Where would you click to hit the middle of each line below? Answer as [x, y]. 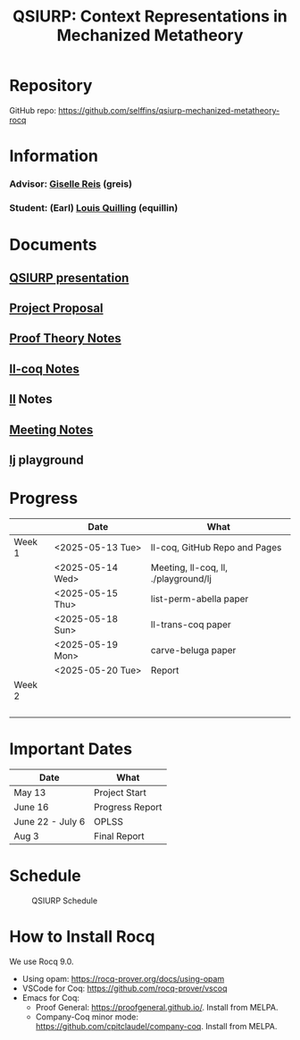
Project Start [120, 793]
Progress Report [128, 807]
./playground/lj [181, 578]
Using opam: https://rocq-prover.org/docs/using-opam [123, 978]
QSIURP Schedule [65, 901]
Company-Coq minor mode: [87, 1017]
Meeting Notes [51, 429]
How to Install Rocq [82, 936]
